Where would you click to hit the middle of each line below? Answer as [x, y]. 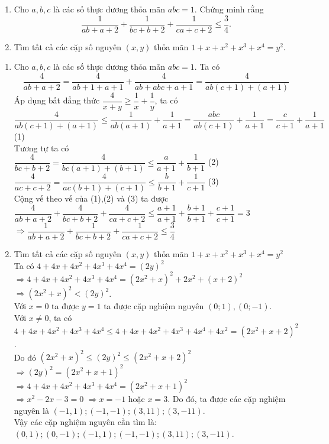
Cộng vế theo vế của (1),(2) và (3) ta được [91, 198]
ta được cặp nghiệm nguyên [154, 306]
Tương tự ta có [41, 148]
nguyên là [31, 410]
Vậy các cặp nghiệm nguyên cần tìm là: [85, 422]
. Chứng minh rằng [229, 9]
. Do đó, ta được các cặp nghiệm [227, 399]
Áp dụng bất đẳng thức [57, 100]
